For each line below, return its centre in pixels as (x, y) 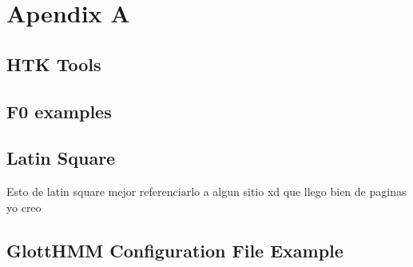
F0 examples (59, 111)
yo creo (24, 207)
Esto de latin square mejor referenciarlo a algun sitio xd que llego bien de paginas (206, 191)
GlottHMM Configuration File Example (175, 250)
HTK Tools (54, 64)
